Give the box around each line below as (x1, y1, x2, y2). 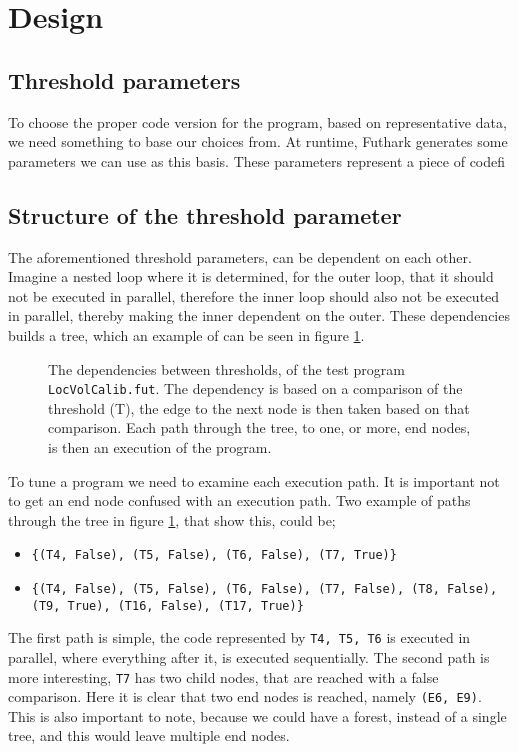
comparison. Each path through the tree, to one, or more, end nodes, (48, 417, 471, 438)
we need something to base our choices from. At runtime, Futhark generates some (8, 131, 508, 152)
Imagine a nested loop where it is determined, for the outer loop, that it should (8, 266, 494, 287)
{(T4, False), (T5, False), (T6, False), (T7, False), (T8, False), (31, 582, 498, 596)
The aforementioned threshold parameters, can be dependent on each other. (8, 246, 472, 267)
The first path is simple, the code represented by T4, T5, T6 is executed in (8, 627, 471, 648)
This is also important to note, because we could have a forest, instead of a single (8, 705, 507, 726)
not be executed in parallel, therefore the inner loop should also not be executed (8, 285, 500, 306)
